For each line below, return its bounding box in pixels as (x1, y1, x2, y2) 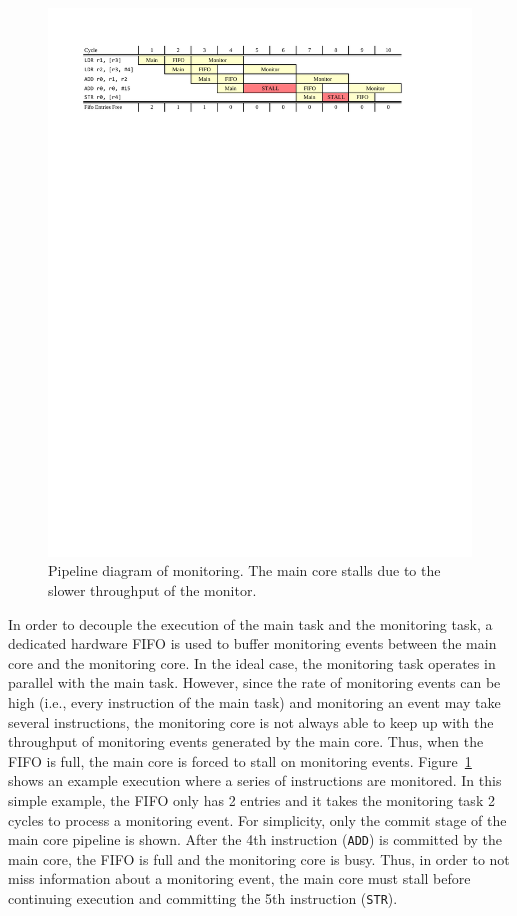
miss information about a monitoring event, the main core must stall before (8, 868, 471, 889)
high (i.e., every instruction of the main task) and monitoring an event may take (8, 692, 501, 713)
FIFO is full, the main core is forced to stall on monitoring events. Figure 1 (8, 750, 472, 771)
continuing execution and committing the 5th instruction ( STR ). (8, 888, 398, 909)
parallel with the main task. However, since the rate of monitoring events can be (8, 672, 501, 693)
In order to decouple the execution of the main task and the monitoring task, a (8, 613, 493, 634)
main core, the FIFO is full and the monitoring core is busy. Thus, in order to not (8, 848, 510, 869)
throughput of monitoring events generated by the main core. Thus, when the (8, 731, 484, 752)
